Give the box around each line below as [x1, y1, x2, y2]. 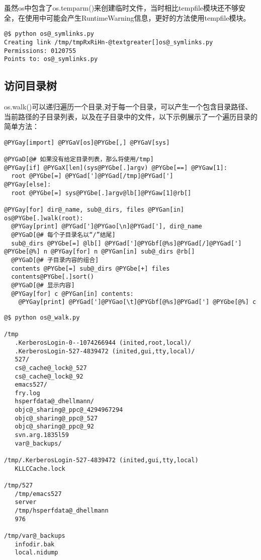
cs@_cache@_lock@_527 [15, 364, 87, 371]
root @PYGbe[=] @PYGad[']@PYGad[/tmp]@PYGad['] [11, 172, 173, 180]
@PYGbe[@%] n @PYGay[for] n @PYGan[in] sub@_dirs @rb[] [4, 248, 195, 256]
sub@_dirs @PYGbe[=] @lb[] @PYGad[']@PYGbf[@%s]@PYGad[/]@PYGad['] [11, 239, 242, 247]
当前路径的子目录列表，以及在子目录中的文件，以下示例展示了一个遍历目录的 [4, 111, 257, 121]
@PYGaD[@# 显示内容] [11, 281, 75, 289]
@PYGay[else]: [4, 181, 51, 189]
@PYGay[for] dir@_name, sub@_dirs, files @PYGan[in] [4, 206, 184, 214]
